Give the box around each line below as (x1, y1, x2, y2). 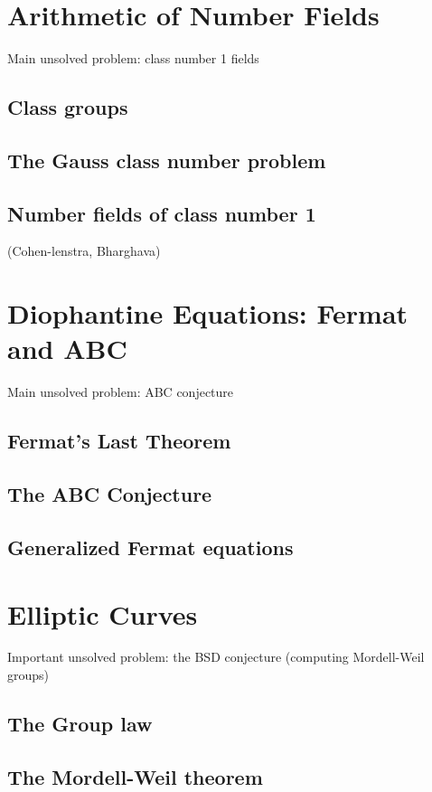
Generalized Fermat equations (7, 533, 294, 561)
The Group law (7, 710, 153, 738)
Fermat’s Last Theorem (7, 427, 231, 455)
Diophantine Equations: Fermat (7, 295, 409, 332)
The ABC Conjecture (7, 480, 212, 508)
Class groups (7, 93, 128, 121)
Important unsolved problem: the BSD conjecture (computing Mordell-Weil (7, 647, 425, 666)
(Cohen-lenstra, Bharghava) (7, 241, 161, 260)
